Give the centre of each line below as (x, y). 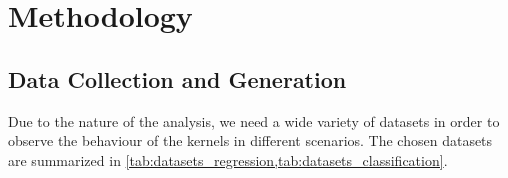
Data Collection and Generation (177, 78)
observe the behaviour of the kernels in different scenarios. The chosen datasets (250, 140)
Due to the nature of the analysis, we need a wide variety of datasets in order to (254, 120)
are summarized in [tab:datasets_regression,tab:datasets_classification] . (228, 159)
